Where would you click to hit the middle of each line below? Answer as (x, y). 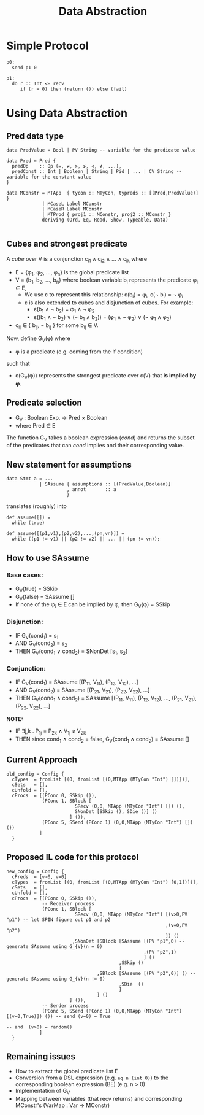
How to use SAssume (48, 557)
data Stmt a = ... (30, 479)
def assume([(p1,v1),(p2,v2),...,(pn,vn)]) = (65, 534)
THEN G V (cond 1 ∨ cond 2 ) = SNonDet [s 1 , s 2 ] (71, 652)
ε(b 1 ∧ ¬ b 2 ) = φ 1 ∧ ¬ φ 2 (64, 310)
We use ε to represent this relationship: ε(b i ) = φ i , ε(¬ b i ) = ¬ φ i (104, 295)
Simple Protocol (47, 46)
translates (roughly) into (37, 506)
